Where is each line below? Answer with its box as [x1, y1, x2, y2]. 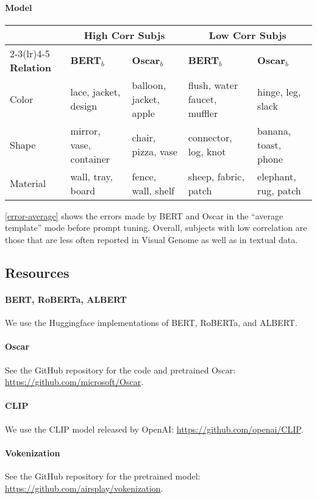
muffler [188, 105, 218, 120]
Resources [5, 263, 69, 281]
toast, [257, 137, 282, 152]
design [70, 99, 98, 113]
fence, [132, 169, 157, 183]
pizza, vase [132, 144, 177, 159]
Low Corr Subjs [208, 27, 287, 42]
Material [10, 176, 46, 191]
